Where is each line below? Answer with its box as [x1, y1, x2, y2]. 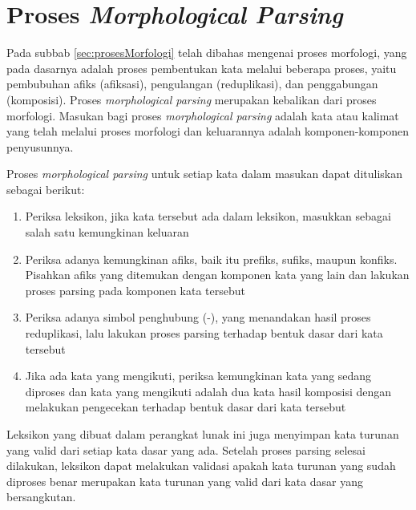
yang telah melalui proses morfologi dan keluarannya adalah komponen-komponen [6, 123, 409, 140]
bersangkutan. [6, 488, 76, 505]
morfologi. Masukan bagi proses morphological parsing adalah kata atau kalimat [6, 107, 399, 123]
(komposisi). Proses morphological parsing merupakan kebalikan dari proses [6, 91, 377, 107]
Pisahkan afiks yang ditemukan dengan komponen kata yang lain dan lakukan [25, 266, 410, 283]
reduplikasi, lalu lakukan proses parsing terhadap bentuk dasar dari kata [25, 325, 383, 342]
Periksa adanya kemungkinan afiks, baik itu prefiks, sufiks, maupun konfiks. [25, 250, 398, 267]
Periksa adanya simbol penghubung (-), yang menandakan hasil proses [25, 309, 371, 326]
